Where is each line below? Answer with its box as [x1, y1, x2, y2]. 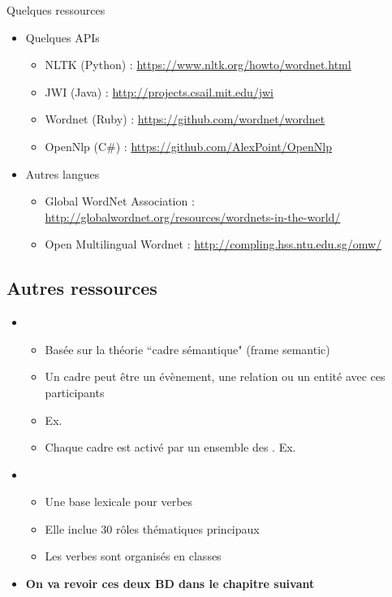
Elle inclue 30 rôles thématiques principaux [45, 520, 260, 537]
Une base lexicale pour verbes [45, 493, 193, 510]
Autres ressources [6, 275, 157, 301]
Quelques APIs [25, 28, 100, 45]
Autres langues [25, 165, 100, 182]
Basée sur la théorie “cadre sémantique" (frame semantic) [45, 340, 330, 357]
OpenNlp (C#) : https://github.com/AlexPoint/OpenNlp [45, 137, 333, 154]
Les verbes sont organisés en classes [45, 547, 222, 565]
